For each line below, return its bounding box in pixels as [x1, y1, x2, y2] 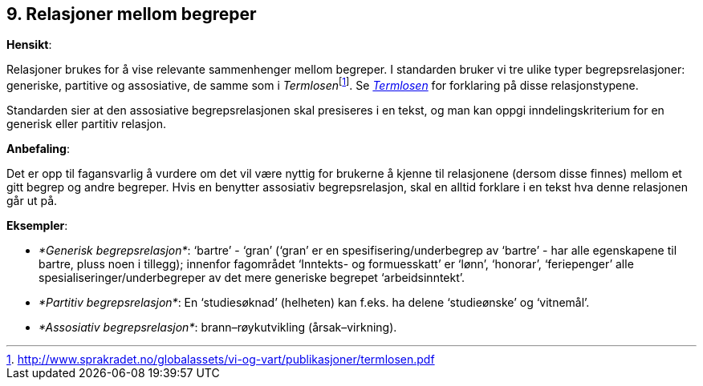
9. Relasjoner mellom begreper [6, 4, 257, 24]
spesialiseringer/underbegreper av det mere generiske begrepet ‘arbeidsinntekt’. [39, 271, 465, 285]
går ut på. [6, 194, 58, 208]
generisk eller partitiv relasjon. [6, 117, 167, 131]
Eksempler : [6, 219, 68, 233]
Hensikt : [6, 38, 52, 52]
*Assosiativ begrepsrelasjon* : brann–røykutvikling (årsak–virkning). [39, 320, 397, 335]
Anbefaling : [6, 142, 70, 156]
